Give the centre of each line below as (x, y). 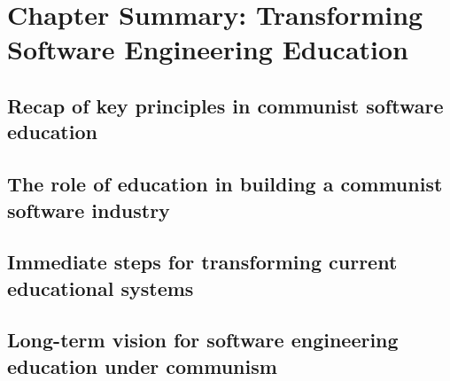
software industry (89, 210)
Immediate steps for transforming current (202, 262)
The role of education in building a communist (225, 184)
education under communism (142, 365)
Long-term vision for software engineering (203, 340)
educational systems (101, 288)
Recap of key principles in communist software (225, 105)
